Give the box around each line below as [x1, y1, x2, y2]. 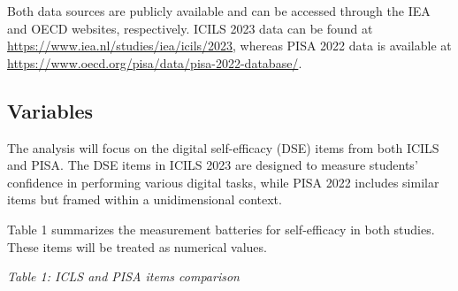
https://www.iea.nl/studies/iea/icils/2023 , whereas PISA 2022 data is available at [7, 36, 452, 55]
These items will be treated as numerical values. [7, 237, 267, 256]
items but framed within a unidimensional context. [7, 190, 282, 209]
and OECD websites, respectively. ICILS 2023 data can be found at [7, 19, 373, 37]
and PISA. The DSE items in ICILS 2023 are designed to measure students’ [7, 156, 418, 174]
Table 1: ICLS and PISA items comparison [7, 267, 240, 286]
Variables [7, 96, 94, 124]
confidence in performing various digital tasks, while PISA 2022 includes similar [7, 172, 439, 191]
